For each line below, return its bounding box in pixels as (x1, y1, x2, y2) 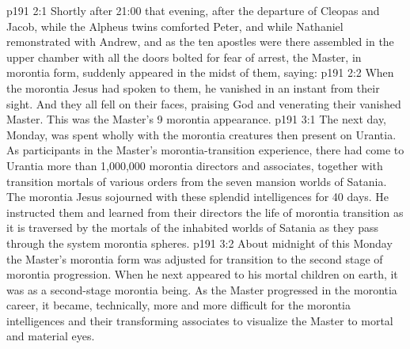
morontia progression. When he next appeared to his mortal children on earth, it (6, 266, 398, 283)
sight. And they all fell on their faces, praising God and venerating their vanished (6, 95, 401, 112)
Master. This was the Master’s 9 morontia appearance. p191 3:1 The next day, (6, 111, 387, 127)
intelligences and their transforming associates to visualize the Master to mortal (6, 312, 393, 328)
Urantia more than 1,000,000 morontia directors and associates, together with (6, 157, 383, 173)
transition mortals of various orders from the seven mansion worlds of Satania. (6, 173, 387, 189)
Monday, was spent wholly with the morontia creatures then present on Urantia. (6, 126, 397, 142)
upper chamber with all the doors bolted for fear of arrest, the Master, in (6, 48, 362, 65)
